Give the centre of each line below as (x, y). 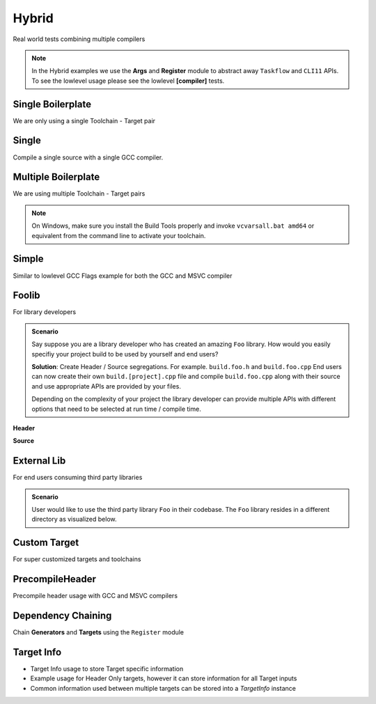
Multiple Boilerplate (56, 177)
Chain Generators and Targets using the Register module (99, 632)
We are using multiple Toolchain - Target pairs (79, 194)
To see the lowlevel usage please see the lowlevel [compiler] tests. (128, 81)
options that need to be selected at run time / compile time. (116, 409)
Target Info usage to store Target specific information (107, 669)
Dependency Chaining (62, 616)
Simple (29, 259)
